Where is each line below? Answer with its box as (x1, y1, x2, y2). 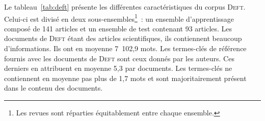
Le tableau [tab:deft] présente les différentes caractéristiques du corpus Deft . (4, 2, 246, 12)
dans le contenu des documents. (4, 83, 103, 93)
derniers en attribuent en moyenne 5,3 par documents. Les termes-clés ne (4, 63, 232, 73)
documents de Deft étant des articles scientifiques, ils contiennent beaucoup (4, 33, 242, 44)
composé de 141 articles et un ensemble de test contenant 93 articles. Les (4, 23, 232, 33)
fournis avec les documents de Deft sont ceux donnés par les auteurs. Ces (4, 53, 234, 63)
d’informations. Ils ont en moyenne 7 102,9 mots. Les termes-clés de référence (4, 43, 247, 54)
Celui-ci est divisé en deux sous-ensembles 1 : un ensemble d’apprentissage (4, 12, 234, 24)
